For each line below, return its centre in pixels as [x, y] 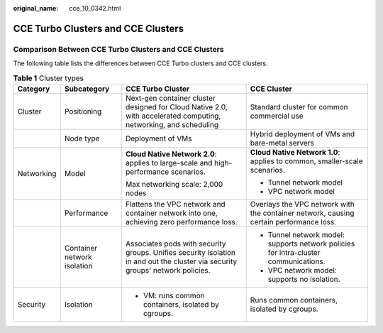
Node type [82, 138]
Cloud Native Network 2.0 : [171, 154]
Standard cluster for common [299, 107]
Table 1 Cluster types [49, 78]
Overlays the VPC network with [302, 204]
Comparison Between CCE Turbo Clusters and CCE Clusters [118, 49]
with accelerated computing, [173, 116]
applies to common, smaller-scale [306, 161]
